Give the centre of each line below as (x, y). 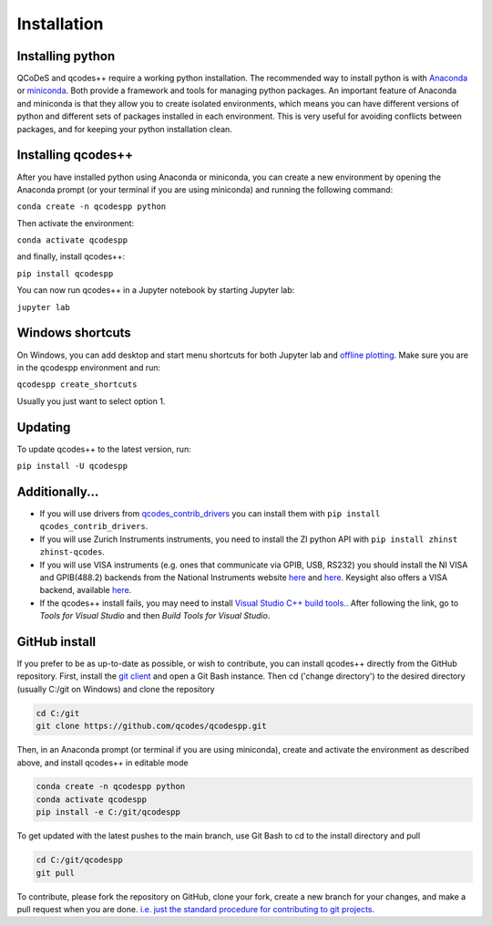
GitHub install (56, 642)
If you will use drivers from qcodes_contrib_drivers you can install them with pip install (210, 513)
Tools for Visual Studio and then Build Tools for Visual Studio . (155, 616)
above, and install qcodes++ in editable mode (102, 763)
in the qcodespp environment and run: (89, 367)
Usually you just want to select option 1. (91, 401)
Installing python (66, 56)
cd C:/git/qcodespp (79, 860)
